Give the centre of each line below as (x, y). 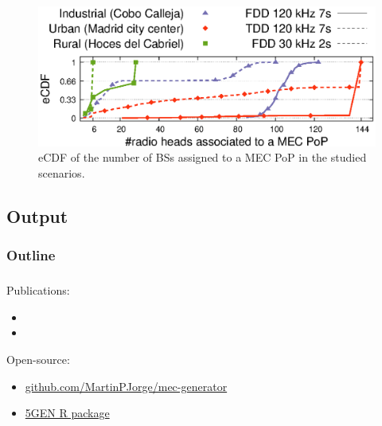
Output (37, 216)
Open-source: (38, 359)
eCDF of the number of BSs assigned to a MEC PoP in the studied (203, 157)
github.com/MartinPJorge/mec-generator (126, 386)
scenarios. (62, 173)
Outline (31, 255)
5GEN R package (67, 413)
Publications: (38, 290)
